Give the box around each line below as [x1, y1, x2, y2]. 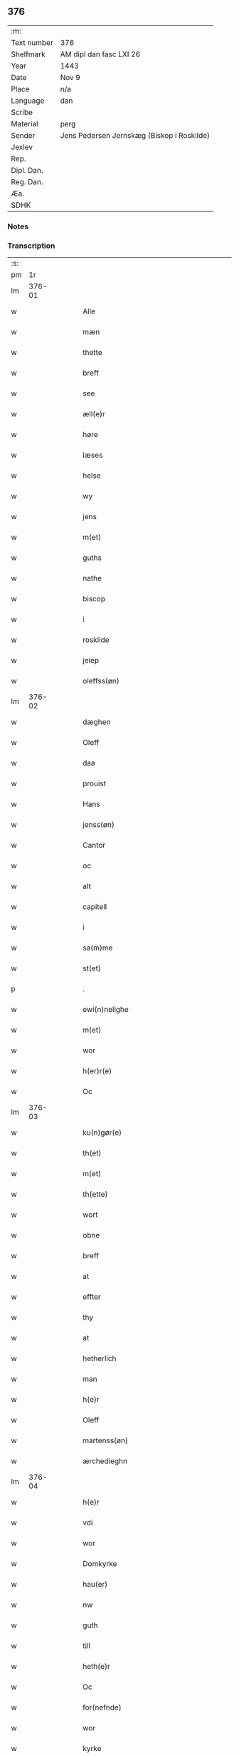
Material [11, 119, 38, 129]
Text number [11, 37, 53, 47]
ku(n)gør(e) [83, 1128, 122, 1138]
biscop [83, 594, 105, 604]
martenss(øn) [83, 1435, 128, 1445]
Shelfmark [11, 49, 46, 59]
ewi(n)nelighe [83, 1005, 129, 1015]
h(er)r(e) [83, 1066, 112, 1076]
